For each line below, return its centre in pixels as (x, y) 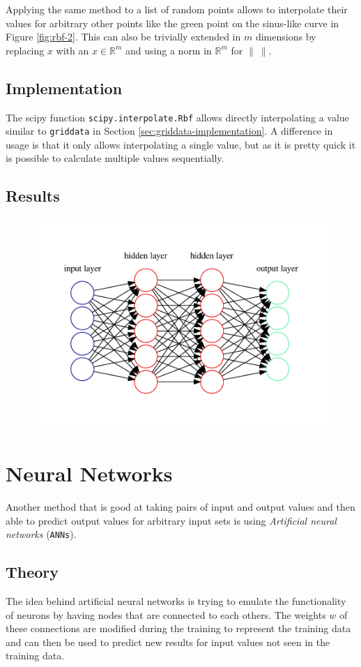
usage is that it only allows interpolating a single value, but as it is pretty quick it (181, 144)
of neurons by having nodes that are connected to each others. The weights (166, 614)
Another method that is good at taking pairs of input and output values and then (180, 506)
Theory (32, 572)
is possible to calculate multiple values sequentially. (115, 158)
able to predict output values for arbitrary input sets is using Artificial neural (171, 520)
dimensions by (286, 37)
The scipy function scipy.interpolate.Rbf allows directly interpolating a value (177, 117)
